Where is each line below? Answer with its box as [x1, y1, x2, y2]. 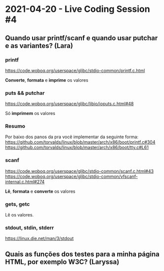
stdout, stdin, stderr [5, 224, 54, 231]
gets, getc [5, 201, 30, 208]
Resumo [5, 123, 26, 130]
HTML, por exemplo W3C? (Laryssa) [5, 258, 120, 266]
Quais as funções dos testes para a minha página [5, 250, 160, 258]
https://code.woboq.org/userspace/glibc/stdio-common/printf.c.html [5, 67, 145, 73]
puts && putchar [5, 89, 45, 96]
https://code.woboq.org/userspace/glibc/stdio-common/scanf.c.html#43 [5, 168, 154, 174]
